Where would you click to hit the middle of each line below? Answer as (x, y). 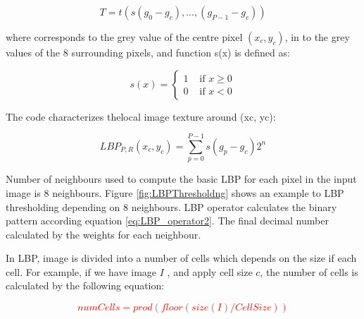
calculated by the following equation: (85, 285)
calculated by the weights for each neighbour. (103, 234)
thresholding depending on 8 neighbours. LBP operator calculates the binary (171, 206)
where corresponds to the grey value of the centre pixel (124, 37)
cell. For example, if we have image (81, 271)
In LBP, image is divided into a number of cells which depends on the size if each (181, 258)
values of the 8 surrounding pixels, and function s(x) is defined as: (148, 52)
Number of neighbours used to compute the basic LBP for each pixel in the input (181, 179)
